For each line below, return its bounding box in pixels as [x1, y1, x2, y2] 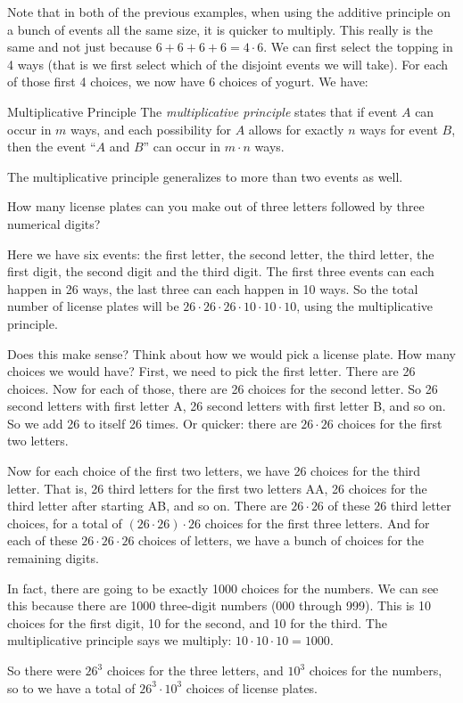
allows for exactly [248, 119, 344, 138]
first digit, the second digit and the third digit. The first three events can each [7, 262, 434, 281]
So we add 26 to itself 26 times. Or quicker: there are [7, 413, 297, 432]
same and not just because [7, 37, 152, 56]
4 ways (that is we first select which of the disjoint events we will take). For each [7, 54, 449, 73]
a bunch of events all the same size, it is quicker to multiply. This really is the [7, 20, 433, 38]
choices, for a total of [7, 513, 122, 532]
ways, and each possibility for [70, 119, 232, 138]
